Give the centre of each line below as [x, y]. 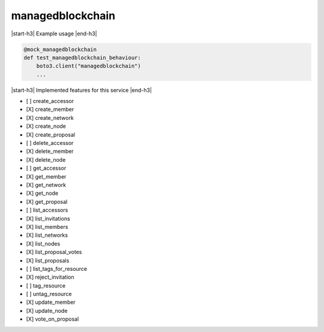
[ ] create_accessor [50, 101]
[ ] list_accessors [47, 210]
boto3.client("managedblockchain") [88, 66]
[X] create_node [46, 126]
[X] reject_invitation [50, 277]
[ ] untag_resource [49, 294]
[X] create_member [50, 109]
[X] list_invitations [48, 218]
